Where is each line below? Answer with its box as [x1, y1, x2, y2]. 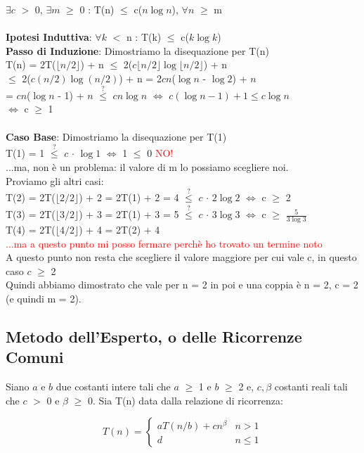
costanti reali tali [274, 379, 348, 394]
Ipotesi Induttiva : [6, 30, 92, 44]
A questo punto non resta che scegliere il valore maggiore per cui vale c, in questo [6, 250, 357, 264]
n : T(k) [126, 30, 162, 44]
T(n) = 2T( [6, 57, 56, 72]
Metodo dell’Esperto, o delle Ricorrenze [6, 325, 302, 347]
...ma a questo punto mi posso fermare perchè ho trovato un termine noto [6, 236, 323, 250]
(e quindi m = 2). [6, 291, 82, 305]
